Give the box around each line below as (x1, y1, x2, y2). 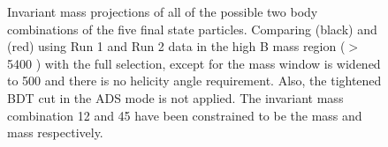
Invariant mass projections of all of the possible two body (7, 3, 318, 20)
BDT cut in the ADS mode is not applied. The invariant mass (7, 88, 344, 107)
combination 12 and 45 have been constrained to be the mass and (7, 106, 362, 124)
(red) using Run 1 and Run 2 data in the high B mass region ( (7, 37, 346, 55)
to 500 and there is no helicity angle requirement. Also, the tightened (7, 71, 382, 90)
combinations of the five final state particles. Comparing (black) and (7, 19, 377, 38)
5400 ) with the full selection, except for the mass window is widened (7, 54, 381, 72)
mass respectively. (7, 123, 103, 142)
